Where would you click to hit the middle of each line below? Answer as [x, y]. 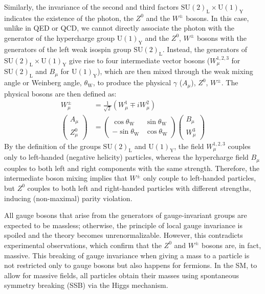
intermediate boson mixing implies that [66, 178]
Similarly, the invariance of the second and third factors [92, 7]
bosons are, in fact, [231, 245]
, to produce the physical [132, 82]
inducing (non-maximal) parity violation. [68, 198]
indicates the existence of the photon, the [69, 18]
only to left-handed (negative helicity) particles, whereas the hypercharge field [126, 157]
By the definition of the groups [52, 146]
